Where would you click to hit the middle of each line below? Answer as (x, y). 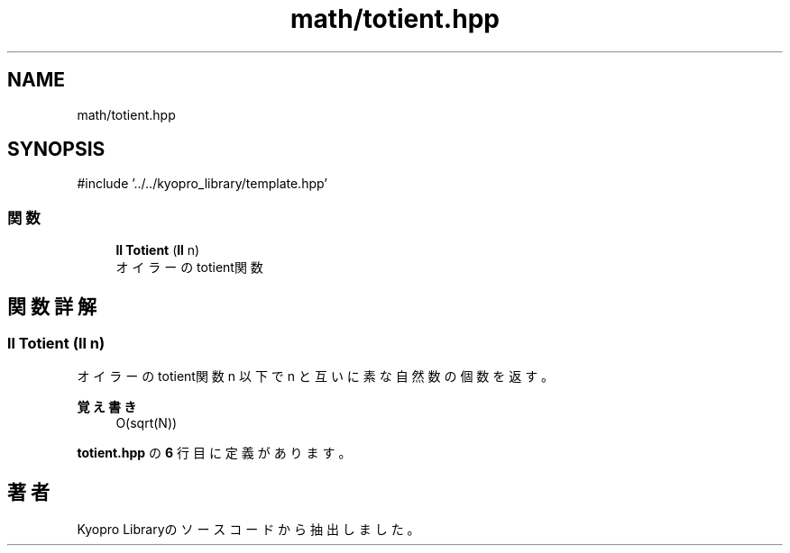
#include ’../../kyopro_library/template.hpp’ (202, 184)
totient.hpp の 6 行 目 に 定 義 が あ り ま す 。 (214, 453)
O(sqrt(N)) (147, 423)
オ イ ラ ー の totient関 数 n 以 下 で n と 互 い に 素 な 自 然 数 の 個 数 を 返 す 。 (316, 376)
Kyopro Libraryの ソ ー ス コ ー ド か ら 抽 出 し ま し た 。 (248, 530)
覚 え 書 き (107, 407)
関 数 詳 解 (52, 306)
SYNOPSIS (56, 150)
